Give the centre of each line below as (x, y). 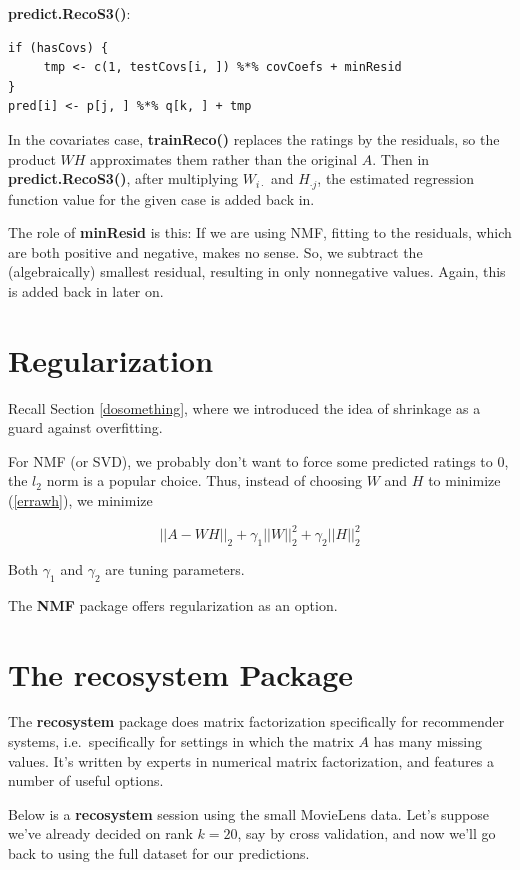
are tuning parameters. (175, 568)
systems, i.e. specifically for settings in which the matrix (181, 741)
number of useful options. (86, 780)
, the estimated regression (395, 178)
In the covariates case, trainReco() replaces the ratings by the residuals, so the (254, 138)
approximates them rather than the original (224, 158)
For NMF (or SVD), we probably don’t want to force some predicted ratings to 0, (258, 460)
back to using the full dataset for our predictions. (159, 853)
